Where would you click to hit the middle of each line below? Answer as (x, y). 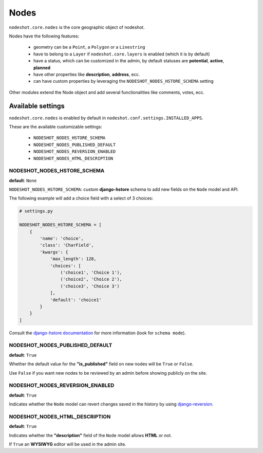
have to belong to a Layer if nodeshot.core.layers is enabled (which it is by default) (122, 54)
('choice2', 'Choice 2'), (91, 279)
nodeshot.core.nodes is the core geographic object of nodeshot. (77, 27)
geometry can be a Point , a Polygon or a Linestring (89, 47)
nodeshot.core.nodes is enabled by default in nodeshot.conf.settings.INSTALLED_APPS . (106, 118)
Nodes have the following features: (44, 36)
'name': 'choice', (62, 238)
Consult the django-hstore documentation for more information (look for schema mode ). (97, 333)
